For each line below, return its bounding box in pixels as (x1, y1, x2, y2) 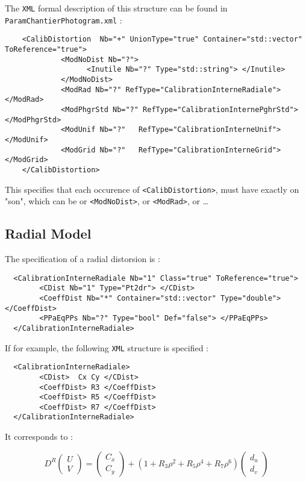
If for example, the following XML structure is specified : (5, 341, 209, 354)
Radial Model (5, 224, 92, 243)
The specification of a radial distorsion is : (5, 252, 160, 265)
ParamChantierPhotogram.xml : (5, 13, 122, 26)
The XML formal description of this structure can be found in (5, 2, 228, 14)
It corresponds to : (5, 430, 73, 443)
